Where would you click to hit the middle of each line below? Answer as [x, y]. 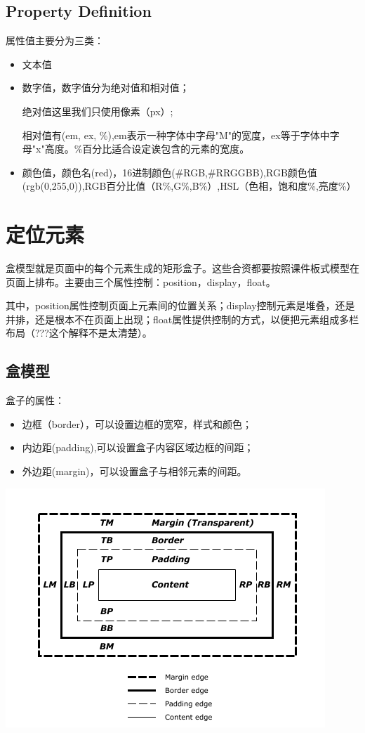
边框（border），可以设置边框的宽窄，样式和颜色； [137, 423]
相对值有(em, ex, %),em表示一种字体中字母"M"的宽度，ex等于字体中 [176, 135]
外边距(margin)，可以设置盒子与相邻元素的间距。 [134, 471]
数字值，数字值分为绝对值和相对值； [106, 87]
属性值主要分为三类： [55, 40]
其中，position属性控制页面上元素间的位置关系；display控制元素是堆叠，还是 [180, 305]
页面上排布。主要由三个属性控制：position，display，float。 [141, 281]
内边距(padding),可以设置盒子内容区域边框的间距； [138, 447]
